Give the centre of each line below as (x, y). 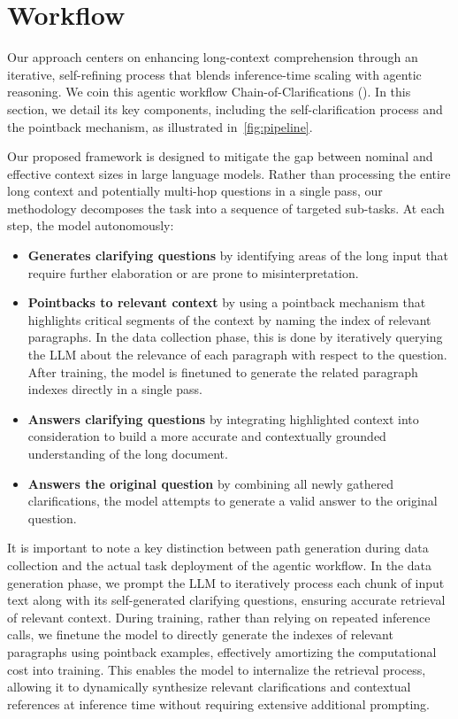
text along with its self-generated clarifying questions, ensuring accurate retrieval (226, 600)
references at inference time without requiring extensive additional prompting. (218, 704)
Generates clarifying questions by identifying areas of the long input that (238, 255)
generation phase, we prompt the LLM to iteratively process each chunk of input (226, 582)
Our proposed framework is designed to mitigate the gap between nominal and (220, 156)
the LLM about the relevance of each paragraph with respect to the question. (237, 355)
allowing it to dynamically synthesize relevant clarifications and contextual (209, 687)
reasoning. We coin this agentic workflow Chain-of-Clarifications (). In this (209, 92)
